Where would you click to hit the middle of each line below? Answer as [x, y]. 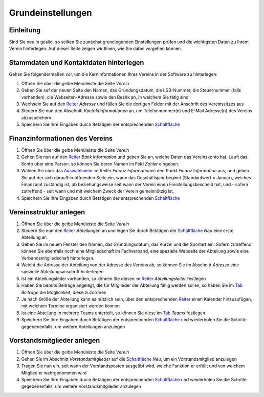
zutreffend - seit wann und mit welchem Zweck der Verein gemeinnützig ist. [98, 191]
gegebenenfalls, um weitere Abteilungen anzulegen [73, 327]
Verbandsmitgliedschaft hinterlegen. [58, 258]
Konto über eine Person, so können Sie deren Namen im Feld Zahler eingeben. [100, 163]
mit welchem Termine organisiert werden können [70, 306]
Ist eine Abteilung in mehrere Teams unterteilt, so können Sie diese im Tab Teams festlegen [113, 313]
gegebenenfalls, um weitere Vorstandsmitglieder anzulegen [81, 386]
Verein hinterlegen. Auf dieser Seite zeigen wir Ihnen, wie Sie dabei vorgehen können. [96, 48]
